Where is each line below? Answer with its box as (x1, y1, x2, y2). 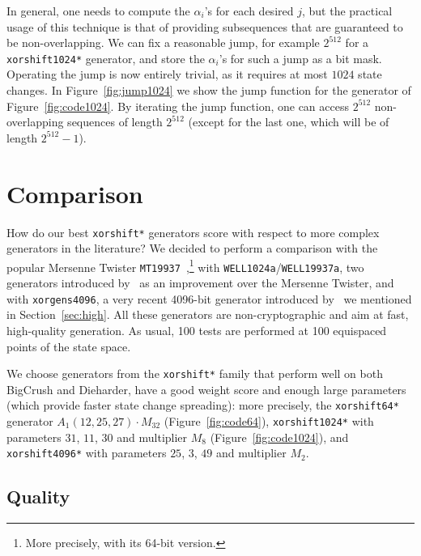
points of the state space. (6, 337, 131, 354)
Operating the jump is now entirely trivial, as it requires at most (6, 66, 328, 83)
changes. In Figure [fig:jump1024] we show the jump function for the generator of (6, 82, 411, 99)
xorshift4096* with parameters (6, 444, 167, 461)
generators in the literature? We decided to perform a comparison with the (6, 240, 378, 257)
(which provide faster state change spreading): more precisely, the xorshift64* (6, 397, 399, 414)
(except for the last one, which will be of (188, 113, 389, 130)
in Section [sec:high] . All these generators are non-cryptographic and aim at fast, (6, 306, 409, 323)
